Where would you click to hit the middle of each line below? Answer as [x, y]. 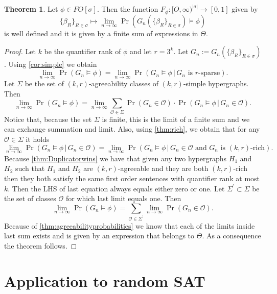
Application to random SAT [105, 280]
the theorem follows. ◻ [41, 245]
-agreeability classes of [123, 83]
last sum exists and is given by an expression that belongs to [99, 236]
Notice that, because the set [48, 119]
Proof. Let [20, 51]
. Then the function [128, 9]
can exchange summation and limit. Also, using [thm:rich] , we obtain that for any [132, 129]
